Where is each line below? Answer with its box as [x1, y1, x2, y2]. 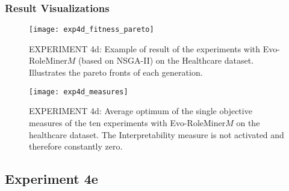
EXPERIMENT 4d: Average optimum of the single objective [29, 105, 252, 117]
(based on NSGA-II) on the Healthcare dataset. [78, 54, 254, 67]
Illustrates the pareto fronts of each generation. [29, 66, 203, 79]
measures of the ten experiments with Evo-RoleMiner [29, 116, 226, 129]
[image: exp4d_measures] [29, 87, 128, 96]
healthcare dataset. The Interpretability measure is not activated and [29, 128, 284, 141]
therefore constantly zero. [29, 140, 123, 153]
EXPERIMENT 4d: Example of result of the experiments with [29, 42, 261, 55]
